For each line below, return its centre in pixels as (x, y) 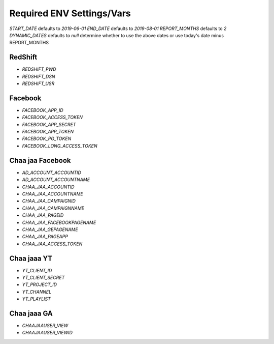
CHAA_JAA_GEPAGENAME (50, 230)
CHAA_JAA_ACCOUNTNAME (53, 194)
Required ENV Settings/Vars (70, 13)
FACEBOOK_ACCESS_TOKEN (53, 118)
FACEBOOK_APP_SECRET (49, 124)
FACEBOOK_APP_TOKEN (48, 132)
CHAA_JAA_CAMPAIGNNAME (53, 208)
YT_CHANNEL (37, 292)
